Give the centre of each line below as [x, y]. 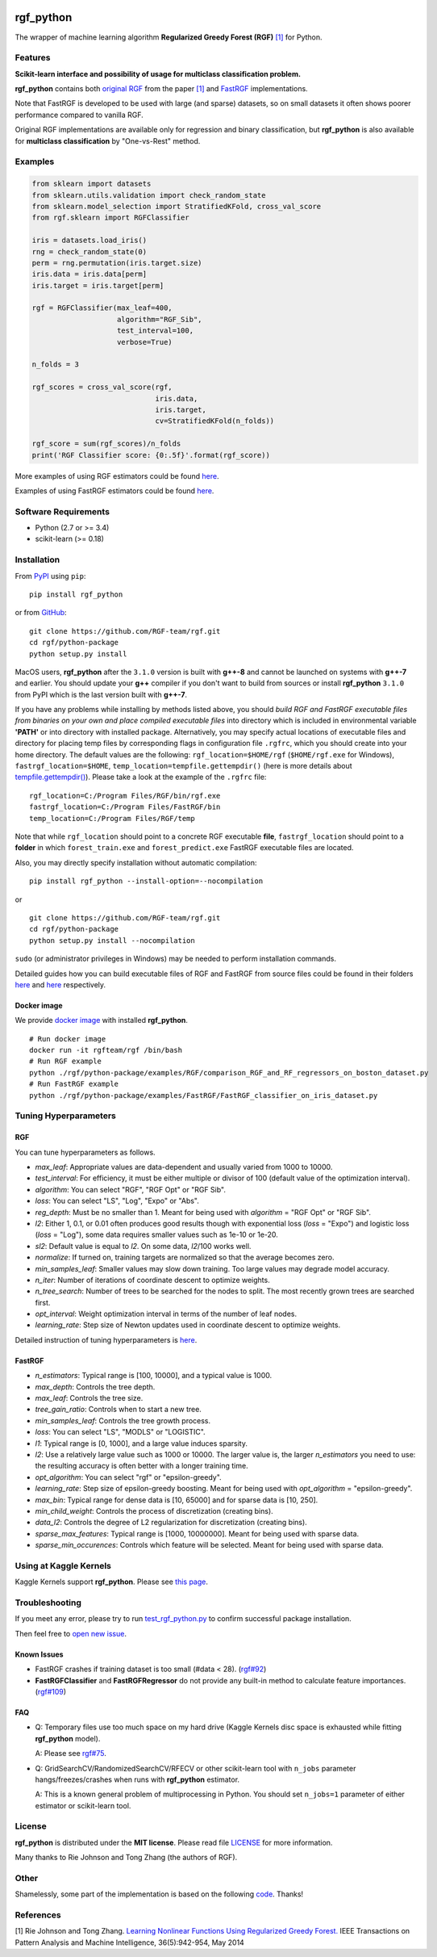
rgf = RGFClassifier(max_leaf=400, [102, 308]
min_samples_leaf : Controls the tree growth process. [123, 1420]
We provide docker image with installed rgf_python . [102, 1020]
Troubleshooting [48, 1603]
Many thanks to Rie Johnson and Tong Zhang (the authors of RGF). [126, 1858]
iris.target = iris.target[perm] [98, 285]
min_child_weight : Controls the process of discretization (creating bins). [154, 1511]
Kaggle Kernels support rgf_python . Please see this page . [112, 1582]
